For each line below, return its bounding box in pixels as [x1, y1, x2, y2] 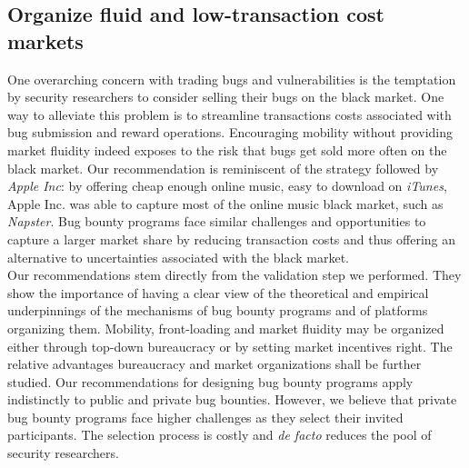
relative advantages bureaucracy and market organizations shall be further [7, 354, 422, 373]
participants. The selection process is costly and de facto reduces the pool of [7, 425, 432, 444]
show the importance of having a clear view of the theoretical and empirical [7, 283, 429, 302]
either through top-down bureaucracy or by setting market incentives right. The [7, 336, 453, 355]
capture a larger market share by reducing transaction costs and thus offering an [7, 229, 456, 248]
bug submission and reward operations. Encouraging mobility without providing [7, 123, 454, 142]
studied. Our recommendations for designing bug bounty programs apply [7, 372, 414, 391]
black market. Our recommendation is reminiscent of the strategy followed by [7, 158, 439, 177]
